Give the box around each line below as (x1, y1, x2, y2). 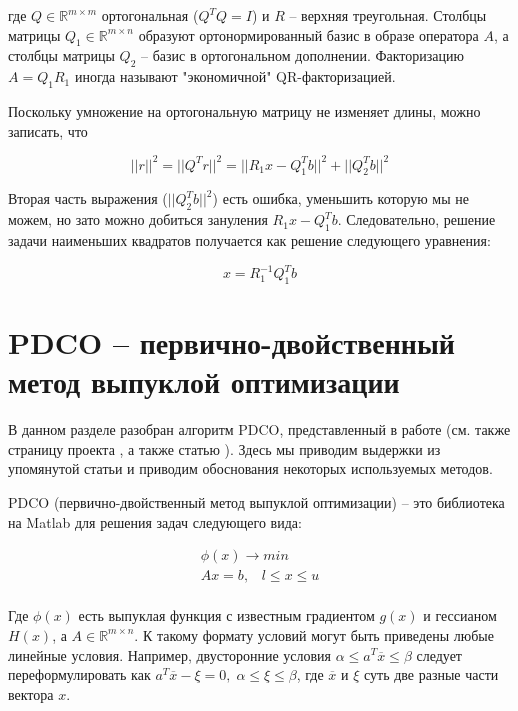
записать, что (8, 120, 88, 141)
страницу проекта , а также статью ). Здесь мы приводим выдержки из (8, 438, 441, 459)
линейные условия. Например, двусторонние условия (8, 644, 331, 665)
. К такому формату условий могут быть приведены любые (134, 624, 494, 645)
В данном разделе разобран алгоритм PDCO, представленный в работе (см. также (8, 419, 511, 440)
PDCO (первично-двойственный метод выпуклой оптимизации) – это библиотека (8, 492, 505, 513)
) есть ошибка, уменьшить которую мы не (212, 188, 469, 209)
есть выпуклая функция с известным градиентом (78, 605, 375, 626)
